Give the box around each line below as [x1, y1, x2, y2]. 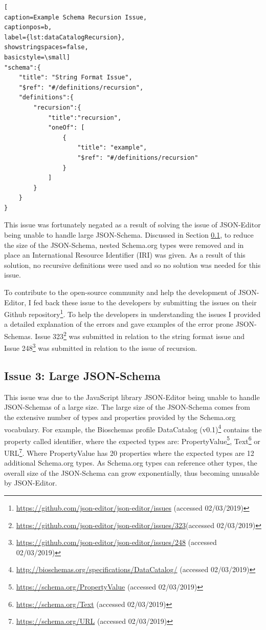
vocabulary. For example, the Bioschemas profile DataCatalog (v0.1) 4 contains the [4, 422, 262, 434]
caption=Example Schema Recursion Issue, [4, 13, 147, 21]
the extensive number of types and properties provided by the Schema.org [4, 411, 236, 422]
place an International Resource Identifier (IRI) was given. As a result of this [4, 249, 246, 260]
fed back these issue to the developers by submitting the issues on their [33, 297, 257, 307]
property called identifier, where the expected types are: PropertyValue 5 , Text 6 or [4, 434, 260, 446]
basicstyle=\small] [4, 53, 70, 61]
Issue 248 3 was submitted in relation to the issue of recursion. [4, 341, 197, 353]
